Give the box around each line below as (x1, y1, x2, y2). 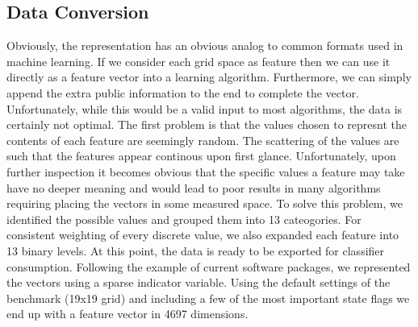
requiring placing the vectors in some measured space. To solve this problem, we (6, 195, 403, 212)
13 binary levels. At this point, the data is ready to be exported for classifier (6, 242, 385, 259)
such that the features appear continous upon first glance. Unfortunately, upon (6, 147, 396, 164)
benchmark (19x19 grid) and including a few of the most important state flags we (6, 289, 410, 306)
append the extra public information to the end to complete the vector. (6, 84, 359, 101)
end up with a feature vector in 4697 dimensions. (6, 305, 249, 322)
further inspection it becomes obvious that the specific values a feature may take (6, 163, 405, 180)
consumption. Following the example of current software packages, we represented (6, 258, 411, 275)
